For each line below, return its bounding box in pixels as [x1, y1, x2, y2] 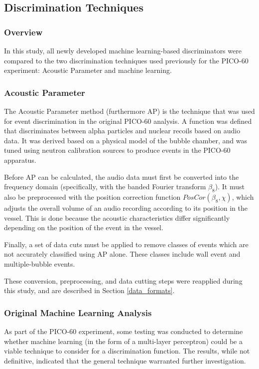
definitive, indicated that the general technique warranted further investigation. [4, 355, 246, 366]
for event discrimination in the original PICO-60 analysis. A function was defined [4, 115, 252, 126]
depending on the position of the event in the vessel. [4, 222, 163, 233]
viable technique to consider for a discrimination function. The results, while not [4, 346, 250, 356]
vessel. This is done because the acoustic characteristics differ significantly [4, 212, 230, 223]
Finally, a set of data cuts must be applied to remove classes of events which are [4, 239, 249, 249]
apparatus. [4, 154, 36, 165]
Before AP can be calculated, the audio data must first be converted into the [4, 171, 239, 182]
